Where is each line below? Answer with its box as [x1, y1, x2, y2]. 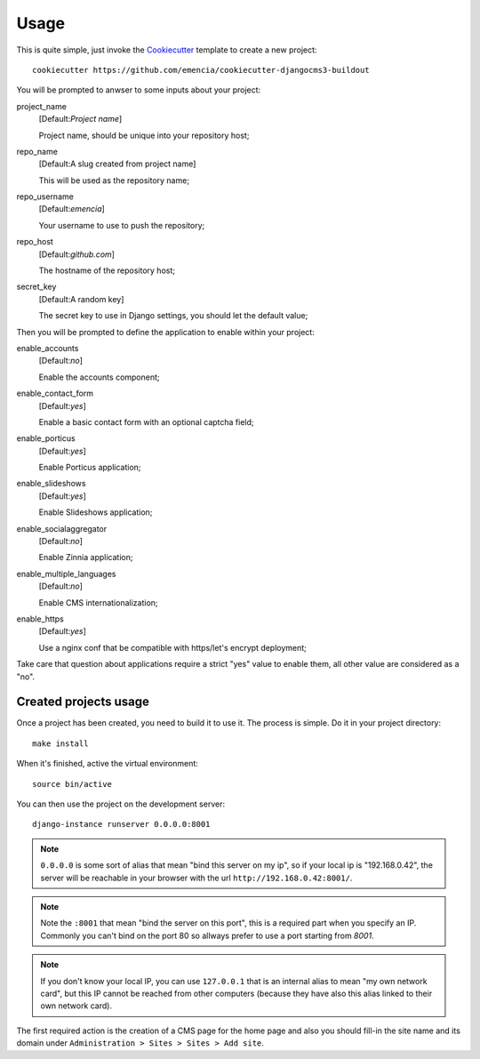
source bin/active [32, 779, 113, 789]
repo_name [16, 146, 58, 156]
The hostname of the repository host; [38, 265, 175, 276]
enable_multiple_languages [16, 568, 116, 579]
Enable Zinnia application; [38, 552, 133, 563]
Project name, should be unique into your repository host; [38, 130, 250, 140]
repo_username [16, 191, 75, 202]
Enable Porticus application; [38, 462, 141, 473]
